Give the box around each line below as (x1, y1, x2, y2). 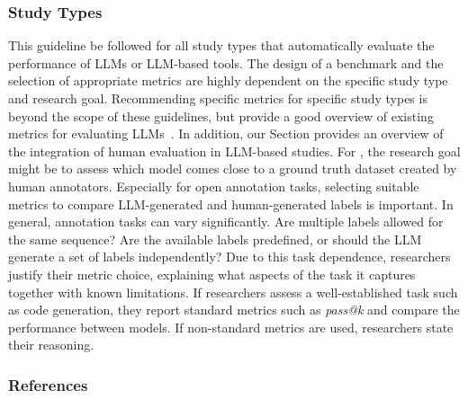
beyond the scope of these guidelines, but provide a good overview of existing (8, 106, 434, 125)
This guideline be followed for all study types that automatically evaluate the (8, 36, 435, 55)
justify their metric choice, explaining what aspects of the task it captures (8, 264, 416, 283)
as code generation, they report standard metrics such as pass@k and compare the (8, 300, 460, 319)
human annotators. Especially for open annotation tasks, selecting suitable (8, 176, 419, 195)
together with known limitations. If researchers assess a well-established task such (8, 282, 458, 301)
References (8, 373, 88, 395)
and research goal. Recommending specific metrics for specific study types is (8, 89, 427, 107)
